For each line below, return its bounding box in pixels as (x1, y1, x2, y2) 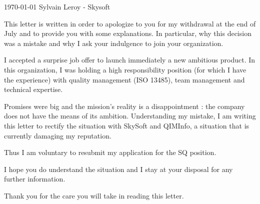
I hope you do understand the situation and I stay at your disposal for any (4, 163, 233, 174)
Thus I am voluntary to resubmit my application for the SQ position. (4, 147, 216, 157)
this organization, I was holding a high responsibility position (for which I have (4, 64, 246, 74)
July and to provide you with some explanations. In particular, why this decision (4, 28, 251, 38)
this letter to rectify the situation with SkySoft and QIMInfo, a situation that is (4, 120, 249, 130)
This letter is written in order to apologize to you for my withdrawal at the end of (4, 18, 256, 28)
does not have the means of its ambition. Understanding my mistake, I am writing (4, 110, 256, 121)
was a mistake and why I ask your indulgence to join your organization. (4, 37, 223, 48)
